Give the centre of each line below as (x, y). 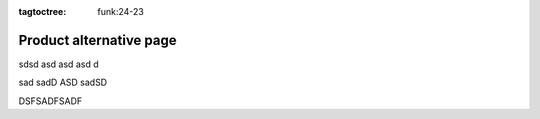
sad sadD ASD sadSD (63, 82)
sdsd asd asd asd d (58, 64)
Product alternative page (97, 40)
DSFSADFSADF (50, 101)
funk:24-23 (120, 11)
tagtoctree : (42, 11)
